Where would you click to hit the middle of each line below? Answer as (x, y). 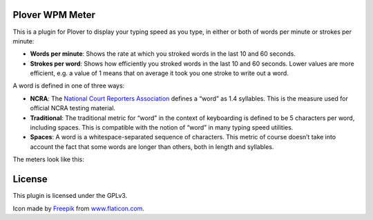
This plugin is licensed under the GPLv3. (70, 196)
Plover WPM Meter (54, 15)
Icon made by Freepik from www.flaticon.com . (79, 208)
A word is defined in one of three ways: (69, 86)
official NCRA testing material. (73, 108)
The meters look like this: (48, 159)
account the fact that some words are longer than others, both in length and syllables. (152, 147)
